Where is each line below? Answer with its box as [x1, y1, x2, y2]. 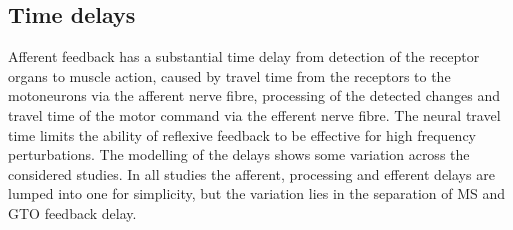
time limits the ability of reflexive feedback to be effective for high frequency [8, 124, 477, 145]
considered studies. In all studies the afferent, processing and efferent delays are [8, 163, 495, 184]
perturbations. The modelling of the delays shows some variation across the [8, 144, 470, 165]
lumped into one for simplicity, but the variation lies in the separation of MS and [8, 183, 506, 204]
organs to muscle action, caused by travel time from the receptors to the [8, 65, 451, 86]
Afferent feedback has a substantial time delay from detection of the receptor [8, 46, 480, 67]
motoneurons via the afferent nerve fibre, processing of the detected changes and [8, 85, 501, 106]
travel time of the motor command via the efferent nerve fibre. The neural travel [8, 104, 501, 125]
